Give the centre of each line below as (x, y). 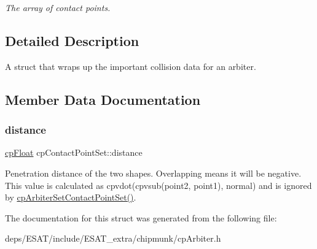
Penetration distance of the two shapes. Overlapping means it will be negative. (153, 173)
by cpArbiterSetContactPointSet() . (71, 197)
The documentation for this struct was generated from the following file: (141, 217)
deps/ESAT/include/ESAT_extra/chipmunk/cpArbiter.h (113, 238)
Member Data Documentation (103, 99)
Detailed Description (72, 40)
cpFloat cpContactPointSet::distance (74, 152)
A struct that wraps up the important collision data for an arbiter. (131, 66)
